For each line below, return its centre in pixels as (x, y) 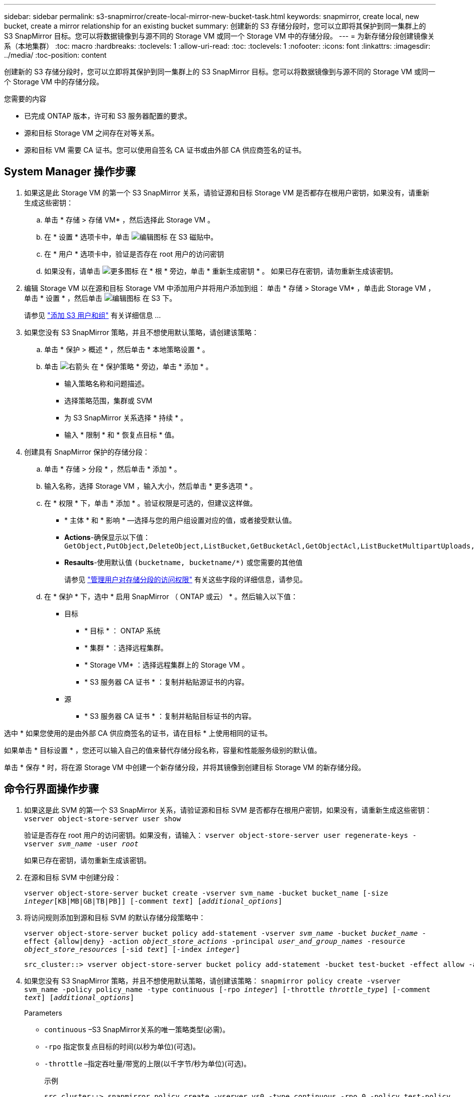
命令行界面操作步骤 (51, 789)
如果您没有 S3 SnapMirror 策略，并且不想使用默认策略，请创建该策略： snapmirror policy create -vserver (212, 980)
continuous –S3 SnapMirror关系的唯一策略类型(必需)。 (137, 1029)
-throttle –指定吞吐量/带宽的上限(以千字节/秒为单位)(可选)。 (148, 1063)
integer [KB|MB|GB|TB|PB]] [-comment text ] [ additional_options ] (153, 901)
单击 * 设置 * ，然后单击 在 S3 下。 (100, 298)
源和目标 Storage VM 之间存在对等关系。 (91, 133)
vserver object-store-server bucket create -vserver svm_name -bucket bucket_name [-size (206, 893)
